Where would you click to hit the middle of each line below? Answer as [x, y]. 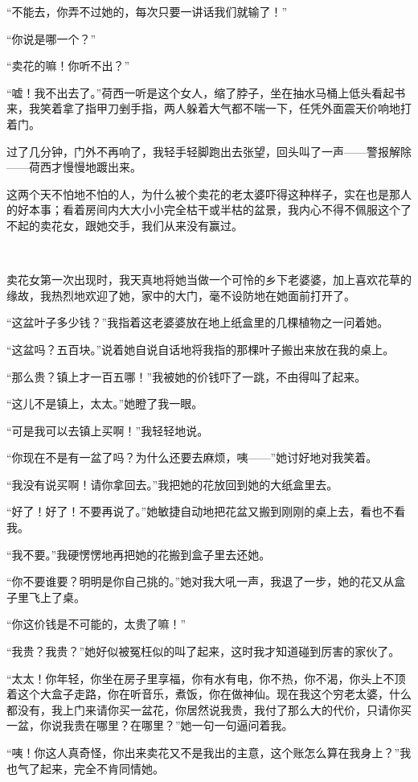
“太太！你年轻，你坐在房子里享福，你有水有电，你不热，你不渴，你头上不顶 [206, 678]
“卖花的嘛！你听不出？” [68, 66]
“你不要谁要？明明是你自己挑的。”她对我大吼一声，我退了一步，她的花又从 [201, 581]
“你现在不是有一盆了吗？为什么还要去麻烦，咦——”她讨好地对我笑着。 [192, 457]
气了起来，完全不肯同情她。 [90, 768]
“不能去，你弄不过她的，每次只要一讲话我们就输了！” [147, 11]
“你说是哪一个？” [51, 38]
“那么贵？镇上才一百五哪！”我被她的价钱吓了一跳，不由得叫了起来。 [186, 376]
